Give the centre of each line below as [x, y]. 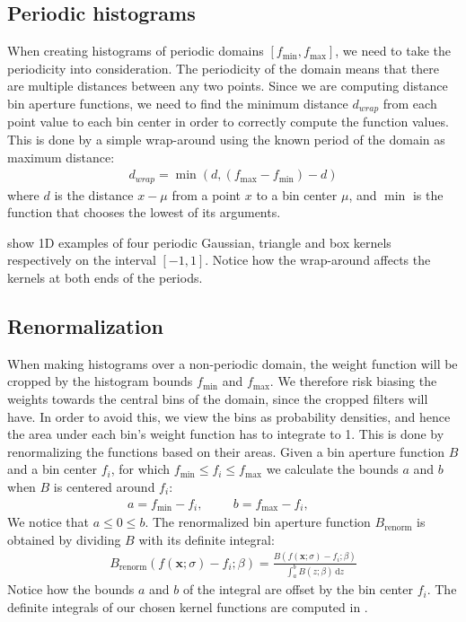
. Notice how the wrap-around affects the [318, 260]
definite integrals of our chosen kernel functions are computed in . [188, 607]
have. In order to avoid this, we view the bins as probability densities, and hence [229, 416]
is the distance [94, 194]
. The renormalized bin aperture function [258, 522]
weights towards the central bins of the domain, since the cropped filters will [218, 399]
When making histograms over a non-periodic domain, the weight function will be [233, 363]
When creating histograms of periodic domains [136, 51]
